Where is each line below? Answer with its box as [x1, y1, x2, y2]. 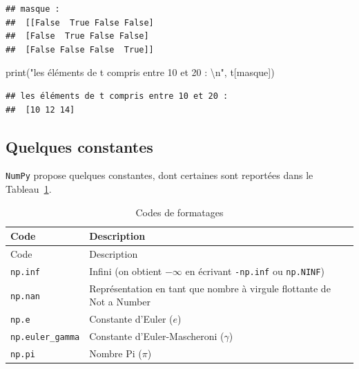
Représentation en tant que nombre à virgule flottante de [89, 281, 331, 295]
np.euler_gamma [10, 332, 80, 343]
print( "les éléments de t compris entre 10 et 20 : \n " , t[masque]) [6, 65, 275, 79]
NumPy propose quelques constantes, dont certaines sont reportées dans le [6, 168, 313, 182]
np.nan [10, 291, 40, 301]
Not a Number [89, 294, 151, 309]
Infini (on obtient [89, 263, 162, 278]
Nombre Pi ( [89, 346, 142, 361]
